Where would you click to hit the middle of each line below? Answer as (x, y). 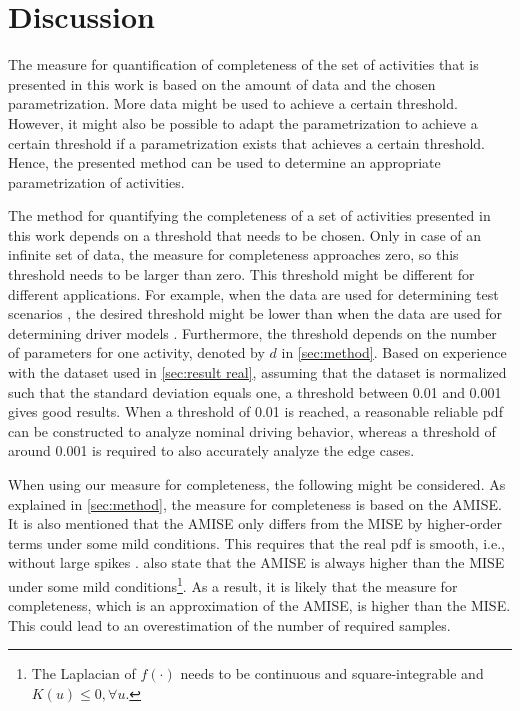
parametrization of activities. (96, 181)
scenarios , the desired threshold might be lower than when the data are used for (255, 313)
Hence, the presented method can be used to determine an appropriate (224, 162)
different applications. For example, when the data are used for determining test (253, 293)
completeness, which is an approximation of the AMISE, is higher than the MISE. (259, 605)
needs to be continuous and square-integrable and (332, 673)
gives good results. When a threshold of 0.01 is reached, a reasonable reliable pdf (255, 411)
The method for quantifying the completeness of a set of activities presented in (249, 215)
